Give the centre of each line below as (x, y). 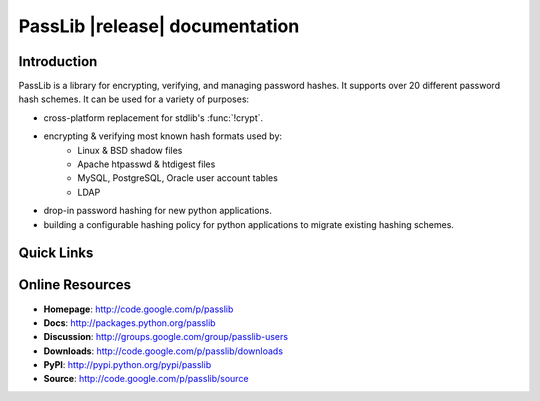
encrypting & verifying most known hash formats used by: (163, 136)
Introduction (58, 61)
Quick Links (56, 253)
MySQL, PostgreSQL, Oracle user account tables (178, 178)
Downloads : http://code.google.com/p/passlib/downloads (163, 351)
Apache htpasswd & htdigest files (146, 164)
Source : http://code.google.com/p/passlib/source (146, 379)
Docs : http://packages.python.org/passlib (129, 322)
